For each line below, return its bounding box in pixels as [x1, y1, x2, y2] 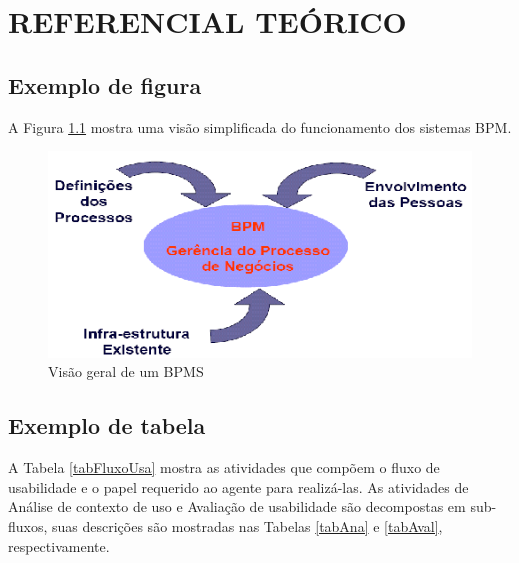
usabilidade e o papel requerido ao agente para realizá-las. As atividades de [8, 476, 469, 497]
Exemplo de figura [8, 69, 202, 100]
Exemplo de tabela [8, 410, 206, 441]
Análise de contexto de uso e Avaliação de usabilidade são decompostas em [8, 496, 466, 517]
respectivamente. [8, 535, 110, 556]
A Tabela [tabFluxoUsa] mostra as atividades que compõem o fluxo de [8, 457, 440, 478]
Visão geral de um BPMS [48, 361, 204, 382]
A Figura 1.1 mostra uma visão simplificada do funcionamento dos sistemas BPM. [8, 116, 512, 137]
